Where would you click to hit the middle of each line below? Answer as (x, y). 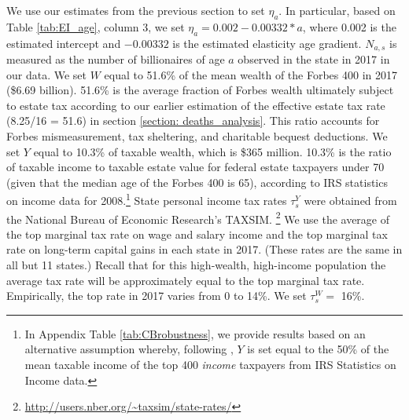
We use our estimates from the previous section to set (136, 10)
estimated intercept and (64, 43)
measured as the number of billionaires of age (116, 59)
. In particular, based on (337, 10)
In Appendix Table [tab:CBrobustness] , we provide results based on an (195, 333)
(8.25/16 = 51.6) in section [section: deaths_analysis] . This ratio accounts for (193, 121)
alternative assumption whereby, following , (129, 349)
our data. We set (47, 74)
